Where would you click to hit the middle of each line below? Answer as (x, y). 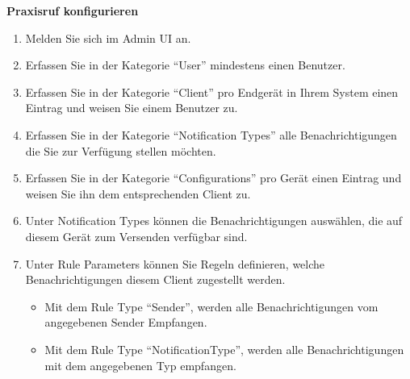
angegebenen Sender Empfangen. (126, 322)
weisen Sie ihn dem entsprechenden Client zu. (138, 193)
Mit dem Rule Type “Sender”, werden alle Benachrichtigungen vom (211, 306)
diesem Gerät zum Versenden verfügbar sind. (136, 236)
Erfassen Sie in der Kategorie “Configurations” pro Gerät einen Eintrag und (213, 178)
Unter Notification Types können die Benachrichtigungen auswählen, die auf (214, 221)
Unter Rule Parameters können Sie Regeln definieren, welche (175, 263)
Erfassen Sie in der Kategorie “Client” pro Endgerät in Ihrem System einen (212, 92)
